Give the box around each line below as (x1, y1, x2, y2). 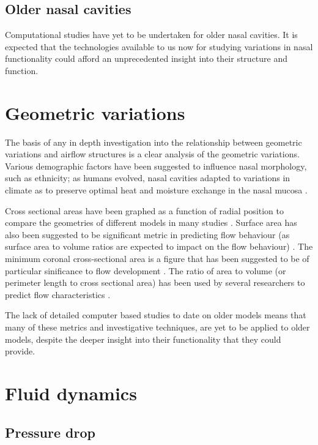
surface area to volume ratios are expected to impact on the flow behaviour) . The (5, 240, 313, 253)
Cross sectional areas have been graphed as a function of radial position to (5, 204, 284, 217)
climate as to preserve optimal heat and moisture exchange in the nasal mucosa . (5, 184, 308, 196)
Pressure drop (5, 422, 95, 441)
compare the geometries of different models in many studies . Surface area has (5, 216, 297, 229)
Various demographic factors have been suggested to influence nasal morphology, (5, 159, 307, 172)
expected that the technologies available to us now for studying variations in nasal (5, 40, 313, 53)
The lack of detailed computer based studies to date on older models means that (5, 309, 306, 321)
